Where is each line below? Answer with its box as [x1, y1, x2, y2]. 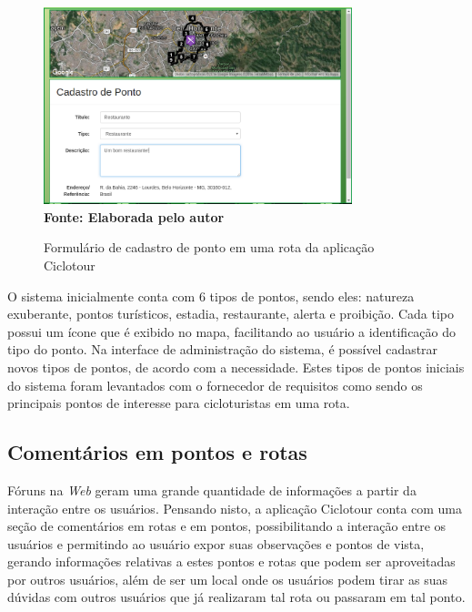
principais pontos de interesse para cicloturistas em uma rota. [7, 393, 350, 413]
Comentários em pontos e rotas [7, 438, 307, 466]
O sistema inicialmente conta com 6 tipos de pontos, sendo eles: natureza [7, 286, 415, 305]
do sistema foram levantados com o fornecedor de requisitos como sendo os [7, 375, 423, 394]
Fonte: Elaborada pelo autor [44, 207, 225, 226]
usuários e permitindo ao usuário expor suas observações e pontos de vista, [7, 534, 425, 553]
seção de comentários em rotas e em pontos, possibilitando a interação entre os [7, 516, 447, 535]
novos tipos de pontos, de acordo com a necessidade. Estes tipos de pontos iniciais [7, 357, 465, 376]
